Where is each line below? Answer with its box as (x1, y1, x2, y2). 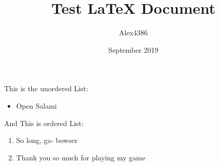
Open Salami (16, 100, 57, 111)
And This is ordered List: (4, 117, 84, 128)
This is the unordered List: (4, 83, 88, 94)
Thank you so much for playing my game (16, 152, 146, 162)
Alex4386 (119, 27, 148, 38)
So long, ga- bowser (16, 135, 77, 146)
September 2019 (108, 44, 158, 55)
